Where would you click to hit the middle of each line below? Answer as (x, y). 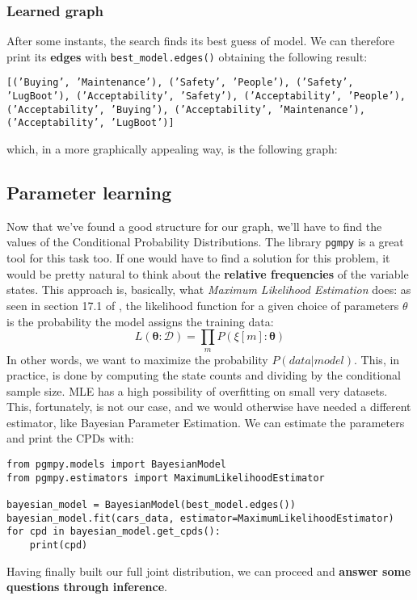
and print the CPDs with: (70, 438)
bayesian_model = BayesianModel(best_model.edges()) (151, 505)
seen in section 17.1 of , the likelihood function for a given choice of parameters (203, 305)
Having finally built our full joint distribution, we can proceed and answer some (209, 571)
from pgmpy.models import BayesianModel (117, 465)
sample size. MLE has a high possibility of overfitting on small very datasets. (197, 390)
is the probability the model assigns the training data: (140, 321)
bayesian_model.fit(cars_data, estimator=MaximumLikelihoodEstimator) (200, 518)
